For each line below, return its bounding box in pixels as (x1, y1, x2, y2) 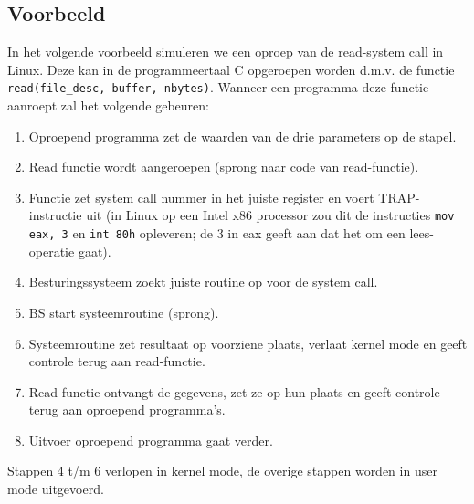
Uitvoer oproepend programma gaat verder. (28, 430, 273, 449)
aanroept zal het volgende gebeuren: (7, 96, 209, 115)
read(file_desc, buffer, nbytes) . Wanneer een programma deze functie (7, 78, 429, 97)
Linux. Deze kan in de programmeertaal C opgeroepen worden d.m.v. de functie (7, 59, 455, 79)
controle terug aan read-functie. (28, 352, 205, 371)
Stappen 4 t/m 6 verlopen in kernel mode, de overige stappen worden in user (7, 461, 437, 480)
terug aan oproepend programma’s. (28, 400, 226, 419)
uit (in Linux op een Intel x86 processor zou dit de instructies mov (86, 205, 455, 225)
